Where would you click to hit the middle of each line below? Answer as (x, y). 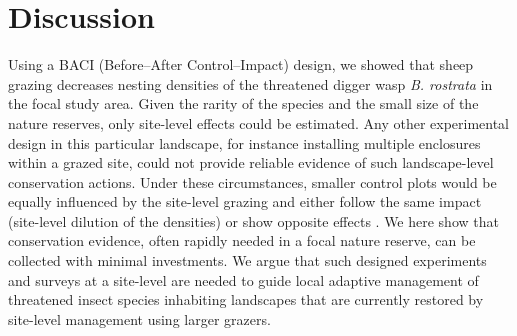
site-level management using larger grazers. (139, 318)
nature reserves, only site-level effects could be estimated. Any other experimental (259, 122)
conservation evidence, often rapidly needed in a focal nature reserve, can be (242, 240)
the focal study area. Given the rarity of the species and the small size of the (243, 103)
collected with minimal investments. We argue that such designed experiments (247, 260)
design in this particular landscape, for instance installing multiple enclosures (244, 142)
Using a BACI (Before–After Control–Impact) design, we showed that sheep (241, 64)
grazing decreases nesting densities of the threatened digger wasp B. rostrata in (250, 83)
